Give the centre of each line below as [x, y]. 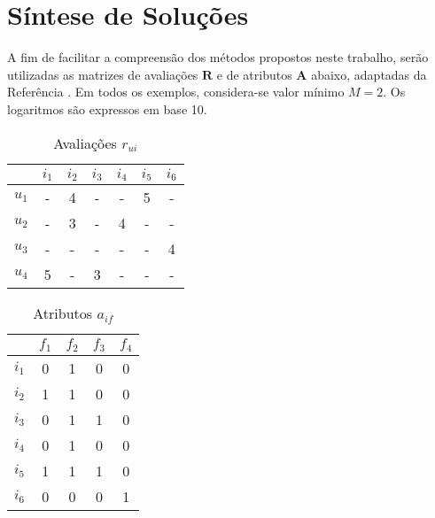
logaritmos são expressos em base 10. [107, 108]
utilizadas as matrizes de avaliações [103, 74]
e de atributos [254, 74]
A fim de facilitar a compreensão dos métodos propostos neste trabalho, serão [218, 57]
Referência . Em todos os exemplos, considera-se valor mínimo [176, 92]
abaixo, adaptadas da [369, 74]
